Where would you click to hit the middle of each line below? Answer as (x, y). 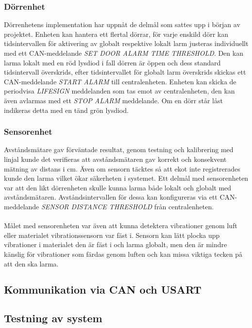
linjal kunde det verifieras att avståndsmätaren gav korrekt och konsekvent (115, 159)
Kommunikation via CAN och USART (103, 289)
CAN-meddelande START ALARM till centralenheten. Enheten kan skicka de (120, 81)
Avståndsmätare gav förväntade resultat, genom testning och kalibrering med (119, 149)
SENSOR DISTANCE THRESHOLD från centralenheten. (128, 206)
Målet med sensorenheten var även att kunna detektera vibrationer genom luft (121, 226)
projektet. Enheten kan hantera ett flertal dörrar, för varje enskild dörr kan (116, 34)
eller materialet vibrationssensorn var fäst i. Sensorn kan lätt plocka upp (112, 235)
